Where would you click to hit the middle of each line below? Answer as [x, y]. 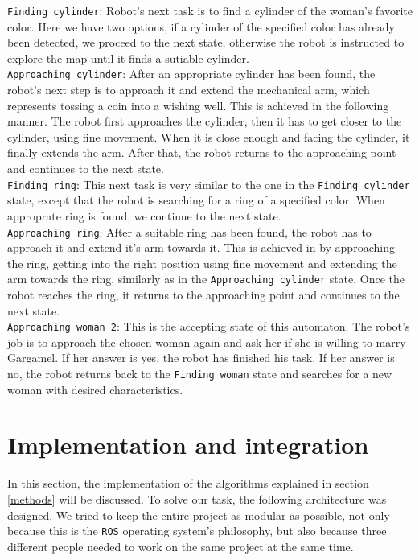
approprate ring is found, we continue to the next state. [144, 215]
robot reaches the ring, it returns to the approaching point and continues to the [203, 294]
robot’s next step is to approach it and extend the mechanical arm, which [189, 90]
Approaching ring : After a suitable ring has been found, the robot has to [189, 231]
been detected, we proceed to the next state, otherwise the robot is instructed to [206, 42]
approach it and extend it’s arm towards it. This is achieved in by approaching [201, 247]
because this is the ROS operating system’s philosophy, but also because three [197, 531]
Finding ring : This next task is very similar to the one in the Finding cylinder [209, 184]
